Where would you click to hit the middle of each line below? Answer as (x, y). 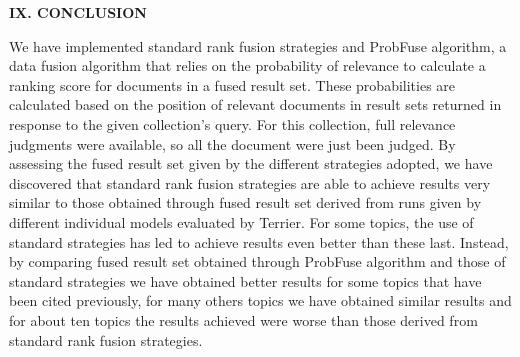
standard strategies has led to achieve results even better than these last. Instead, (259, 241)
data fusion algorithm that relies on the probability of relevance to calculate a (247, 65)
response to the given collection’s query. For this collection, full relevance (232, 123)
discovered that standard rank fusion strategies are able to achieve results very (250, 182)
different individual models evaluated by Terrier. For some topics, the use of (241, 221)
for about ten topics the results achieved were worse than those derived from (243, 319)
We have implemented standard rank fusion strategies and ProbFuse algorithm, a (258, 45)
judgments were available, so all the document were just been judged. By (232, 143)
